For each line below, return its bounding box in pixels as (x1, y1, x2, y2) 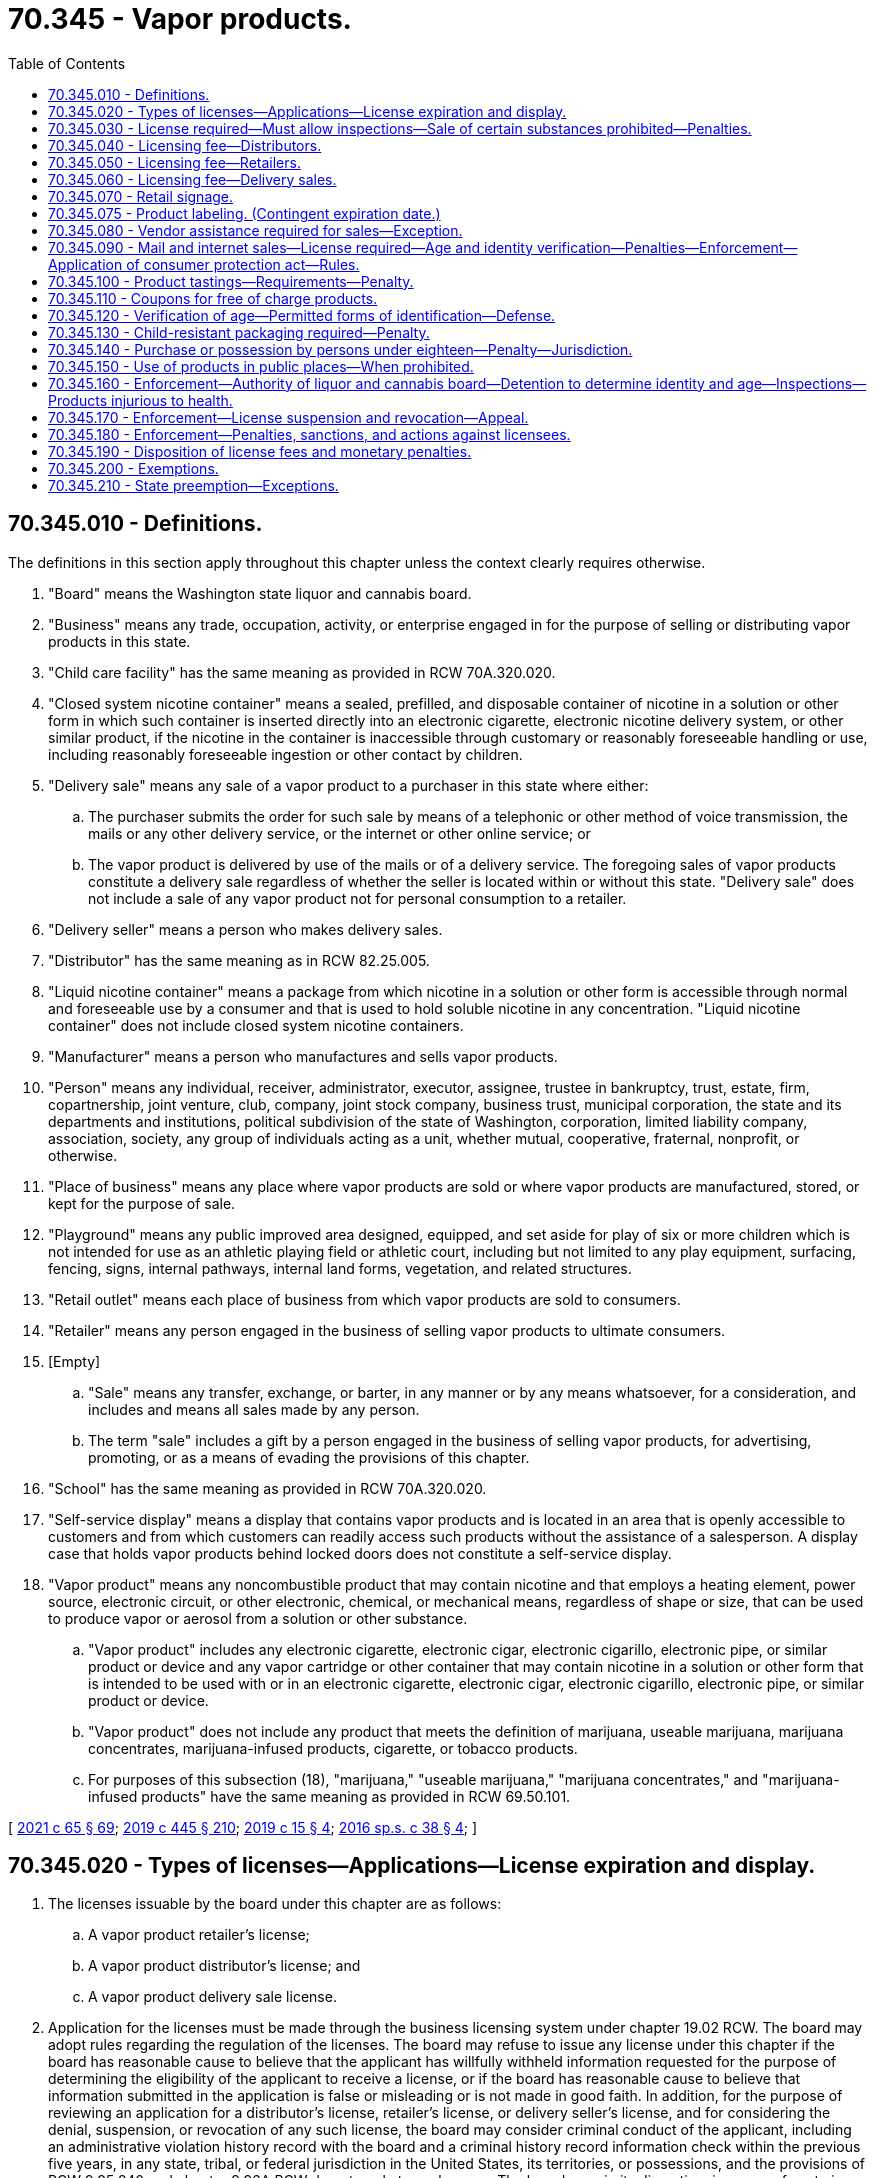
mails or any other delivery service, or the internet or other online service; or (88, 824, 591, 842)
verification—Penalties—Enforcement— (537, 238, 798, 256)
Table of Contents (8, 54, 126, 72)
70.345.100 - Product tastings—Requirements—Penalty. (48, 272, 414, 290)
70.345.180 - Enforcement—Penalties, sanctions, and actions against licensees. (48, 425, 571, 443)
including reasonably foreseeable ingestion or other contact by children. (48, 745, 523, 763)
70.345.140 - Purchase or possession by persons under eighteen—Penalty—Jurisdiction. (48, 340, 633, 358)
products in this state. (48, 632, 191, 650)
